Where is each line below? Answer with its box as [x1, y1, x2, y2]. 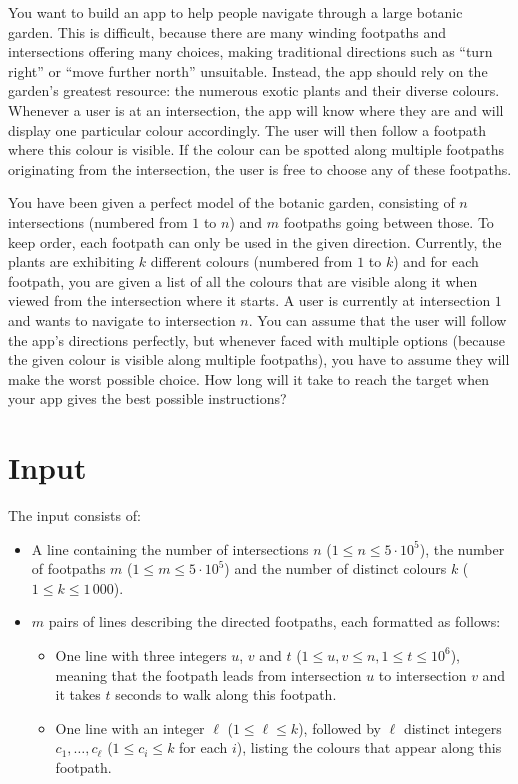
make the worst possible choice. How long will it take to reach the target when [8, 368, 489, 389]
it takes [55, 684, 101, 705]
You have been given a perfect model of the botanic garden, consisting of [8, 192, 455, 213]
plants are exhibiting [8, 251, 135, 272]
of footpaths [31, 558, 106, 579]
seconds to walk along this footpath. [115, 684, 337, 705]
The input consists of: [8, 505, 141, 525]
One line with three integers [55, 644, 227, 665]
